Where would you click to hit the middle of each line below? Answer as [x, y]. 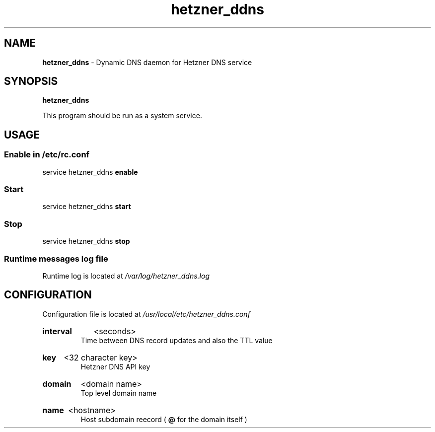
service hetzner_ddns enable [90, 172]
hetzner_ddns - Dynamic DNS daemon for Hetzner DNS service [147, 62]
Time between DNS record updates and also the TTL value [177, 340]
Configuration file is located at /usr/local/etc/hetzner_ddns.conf [146, 314]
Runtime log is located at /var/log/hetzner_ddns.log [126, 276]
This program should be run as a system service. [122, 116]
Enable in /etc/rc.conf [47, 155]
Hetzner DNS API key [115, 366]
